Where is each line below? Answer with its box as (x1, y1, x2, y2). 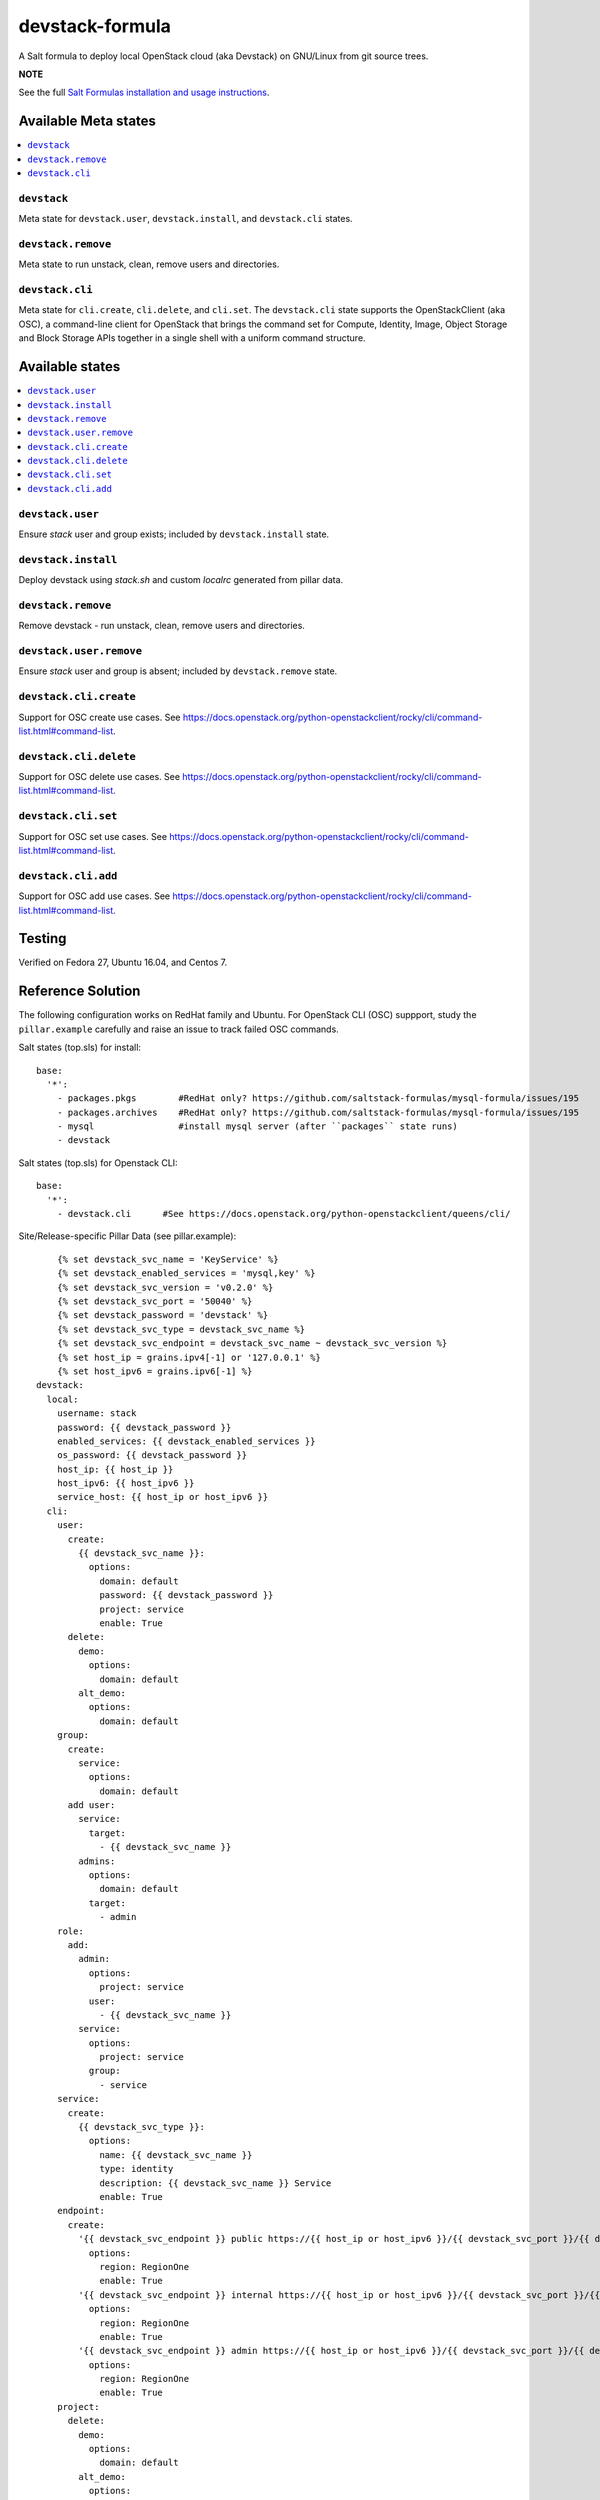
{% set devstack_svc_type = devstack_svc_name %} (56, 1323, 305, 1335)
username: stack (56, 1408, 137, 1419)
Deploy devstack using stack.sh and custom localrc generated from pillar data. (18, 574, 344, 586)
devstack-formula (18, 15, 172, 37)
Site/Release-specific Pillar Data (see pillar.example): (18, 1230, 237, 1242)
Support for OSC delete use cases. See (18, 771, 180, 783)
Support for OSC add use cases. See (18, 890, 170, 902)
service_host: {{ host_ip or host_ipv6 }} (56, 1491, 269, 1503)
